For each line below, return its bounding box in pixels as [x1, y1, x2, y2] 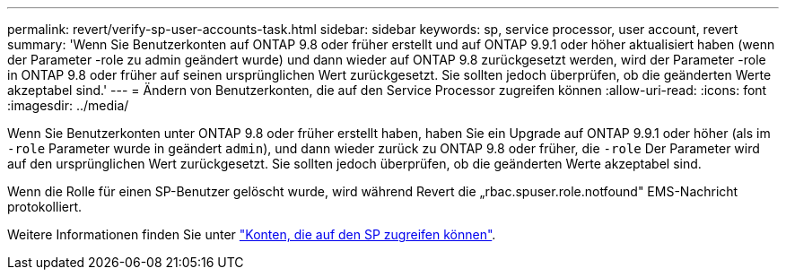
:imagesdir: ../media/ [7, 98, 129, 113]
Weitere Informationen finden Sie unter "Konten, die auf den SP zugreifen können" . [7, 227, 496, 242]
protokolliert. [7, 199, 83, 214]
